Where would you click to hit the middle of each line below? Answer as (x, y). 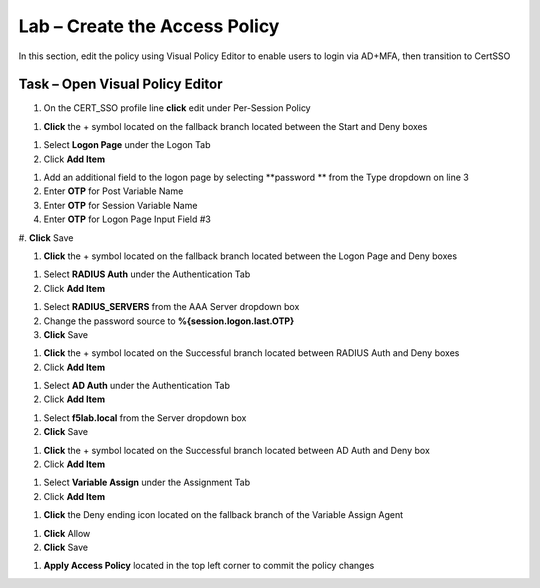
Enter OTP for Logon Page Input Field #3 (127, 219)
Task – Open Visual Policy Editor (120, 84)
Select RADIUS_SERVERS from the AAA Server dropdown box (171, 307)
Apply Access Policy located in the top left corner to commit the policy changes (209, 566)
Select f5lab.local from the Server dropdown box (145, 417)
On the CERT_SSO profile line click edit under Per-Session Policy (177, 108)
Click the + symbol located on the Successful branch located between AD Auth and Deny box (236, 450)
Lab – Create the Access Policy (149, 26)
